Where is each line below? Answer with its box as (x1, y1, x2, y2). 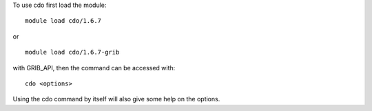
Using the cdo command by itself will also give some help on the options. (12, 95, 220, 103)
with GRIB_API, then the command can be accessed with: (12, 63, 176, 72)
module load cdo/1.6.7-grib (25, 48, 120, 57)
